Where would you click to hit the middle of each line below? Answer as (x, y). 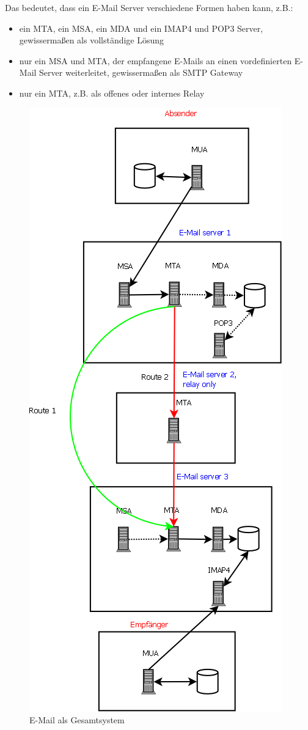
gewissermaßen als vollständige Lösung (92, 40)
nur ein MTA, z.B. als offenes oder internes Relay (112, 93)
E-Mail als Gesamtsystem (77, 720)
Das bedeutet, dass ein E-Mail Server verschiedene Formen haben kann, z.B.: (149, 7)
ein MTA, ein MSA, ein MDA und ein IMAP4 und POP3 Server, (141, 28)
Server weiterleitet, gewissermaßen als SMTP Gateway (141, 72)
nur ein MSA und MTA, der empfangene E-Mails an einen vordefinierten (156, 60)
